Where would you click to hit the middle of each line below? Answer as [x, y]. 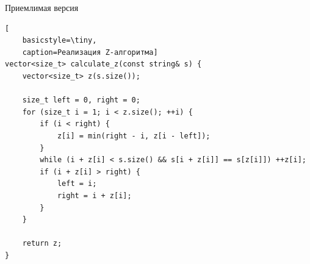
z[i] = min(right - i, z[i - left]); [134, 136]
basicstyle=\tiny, [59, 41]
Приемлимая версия [42, 7]
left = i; [77, 184]
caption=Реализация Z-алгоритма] [90, 52]
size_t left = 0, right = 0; [81, 100]
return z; [42, 244]
